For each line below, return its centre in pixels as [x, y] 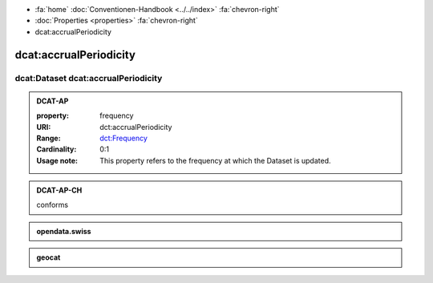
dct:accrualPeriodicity [136, 127]
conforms [52, 205]
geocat [49, 257]
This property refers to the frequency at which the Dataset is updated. [216, 160]
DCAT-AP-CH [59, 190]
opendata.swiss [64, 231]
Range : [49, 138]
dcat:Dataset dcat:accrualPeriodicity [89, 78]
